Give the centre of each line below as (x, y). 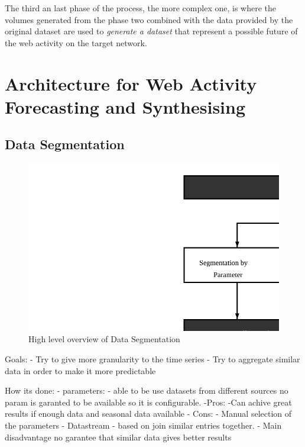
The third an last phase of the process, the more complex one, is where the (140, 8)
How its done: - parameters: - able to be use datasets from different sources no (147, 390)
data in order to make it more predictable (80, 370)
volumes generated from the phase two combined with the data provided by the (149, 19)
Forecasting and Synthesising (125, 106)
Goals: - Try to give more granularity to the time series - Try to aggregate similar (152, 358)
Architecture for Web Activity (131, 83)
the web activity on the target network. (76, 42)
